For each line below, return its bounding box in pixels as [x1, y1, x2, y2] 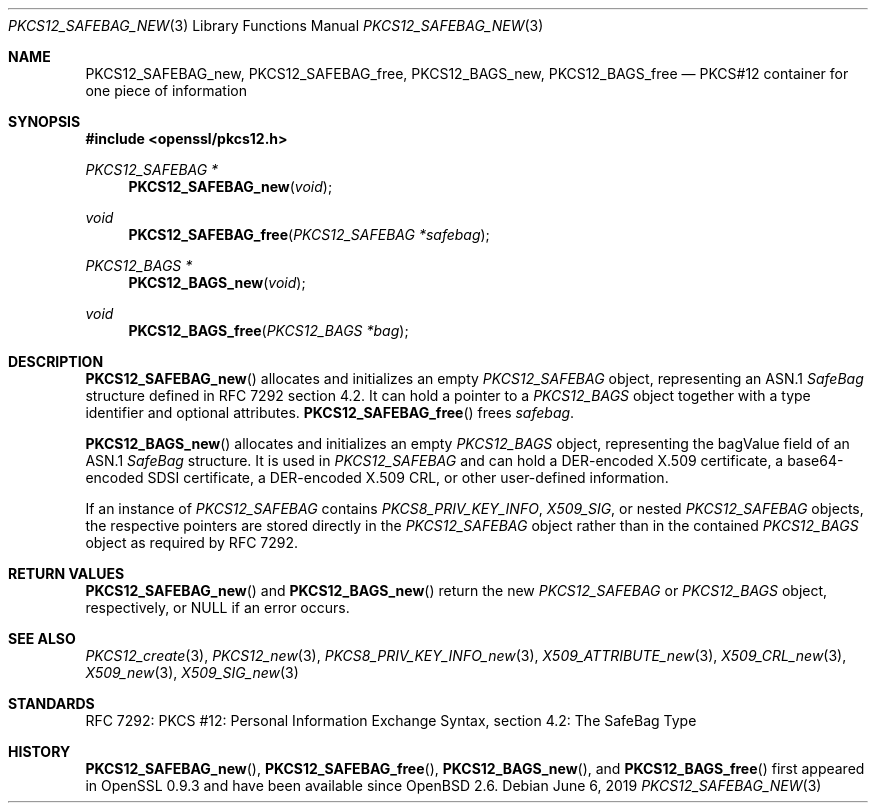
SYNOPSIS [8, 113, 81, 130]
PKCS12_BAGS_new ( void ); [128, 274, 306, 291]
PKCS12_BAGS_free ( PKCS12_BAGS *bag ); [128, 322, 409, 339]
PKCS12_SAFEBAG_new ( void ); [128, 178, 333, 195]
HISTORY [8, 743, 71, 760]
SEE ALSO [8, 630, 76, 647]
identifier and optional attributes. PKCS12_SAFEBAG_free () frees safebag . [85, 404, 575, 421]
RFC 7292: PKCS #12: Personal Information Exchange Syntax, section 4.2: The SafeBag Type [85, 712, 697, 729]
